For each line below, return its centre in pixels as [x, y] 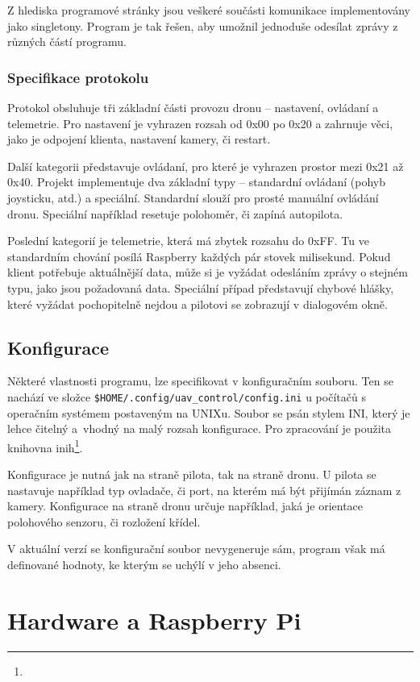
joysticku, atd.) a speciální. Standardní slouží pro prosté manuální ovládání [193, 197]
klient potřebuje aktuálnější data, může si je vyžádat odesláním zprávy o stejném [208, 272]
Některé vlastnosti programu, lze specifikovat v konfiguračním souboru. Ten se [200, 381]
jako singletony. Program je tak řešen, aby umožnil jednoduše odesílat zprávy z [203, 25]
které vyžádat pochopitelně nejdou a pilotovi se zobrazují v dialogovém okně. [198, 304]
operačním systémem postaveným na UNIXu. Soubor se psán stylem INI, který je [209, 412]
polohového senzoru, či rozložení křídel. [104, 521]
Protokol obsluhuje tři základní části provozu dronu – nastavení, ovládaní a [193, 107]
